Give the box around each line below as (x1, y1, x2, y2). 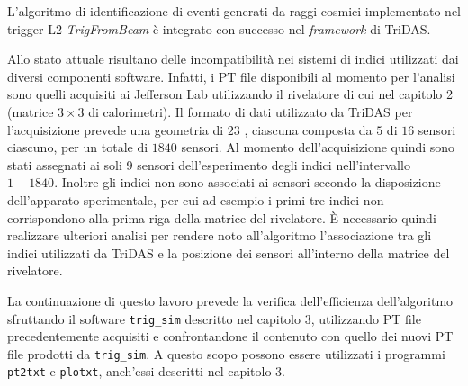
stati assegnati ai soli (7, 155, 122, 174)
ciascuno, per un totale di (7, 138, 148, 157)
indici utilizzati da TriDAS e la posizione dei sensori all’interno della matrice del (7, 243, 450, 262)
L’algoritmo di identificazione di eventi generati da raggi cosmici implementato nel (7, 2, 461, 20)
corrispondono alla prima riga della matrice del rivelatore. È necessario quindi (7, 208, 436, 227)
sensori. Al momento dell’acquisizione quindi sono (181, 138, 455, 157)
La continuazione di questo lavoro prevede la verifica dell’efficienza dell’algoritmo (7, 291, 454, 310)
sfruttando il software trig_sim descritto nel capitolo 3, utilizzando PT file (7, 309, 421, 328)
